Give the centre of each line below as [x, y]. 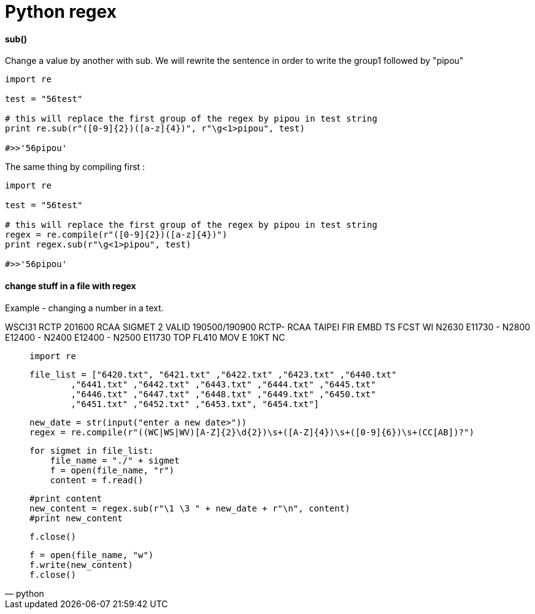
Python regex [61, 12]
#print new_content [76, 518]
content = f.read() [97, 480]
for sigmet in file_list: [92, 450]
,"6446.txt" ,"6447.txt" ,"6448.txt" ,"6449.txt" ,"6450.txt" [223, 394]
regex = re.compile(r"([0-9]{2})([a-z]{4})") [116, 235]
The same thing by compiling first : [75, 167]
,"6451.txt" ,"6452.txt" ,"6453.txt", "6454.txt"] [195, 404]
